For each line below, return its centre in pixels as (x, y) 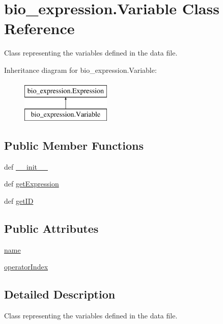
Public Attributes (51, 228)
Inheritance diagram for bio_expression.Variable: (80, 70)
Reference (39, 28)
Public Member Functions (74, 145)
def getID (19, 201)
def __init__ (26, 166)
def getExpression (32, 184)
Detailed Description (60, 294)
